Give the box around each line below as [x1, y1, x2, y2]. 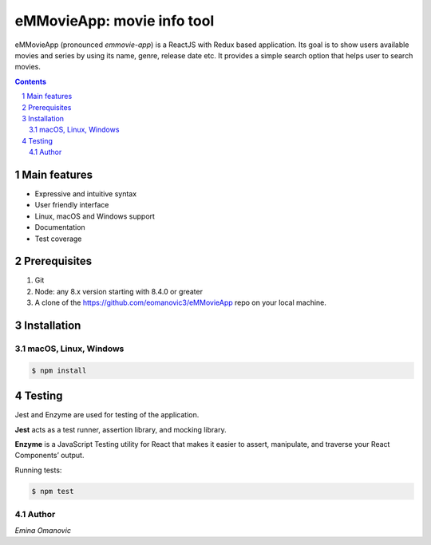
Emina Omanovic [14, 525, 72, 535]
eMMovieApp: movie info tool [14, 12, 215, 30]
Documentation [34, 223, 85, 232]
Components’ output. [14, 451, 85, 460]
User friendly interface [34, 200, 109, 210]
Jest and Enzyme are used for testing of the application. [14, 410, 200, 420]
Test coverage [34, 234, 82, 243]
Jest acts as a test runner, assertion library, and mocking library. [14, 425, 227, 434]
